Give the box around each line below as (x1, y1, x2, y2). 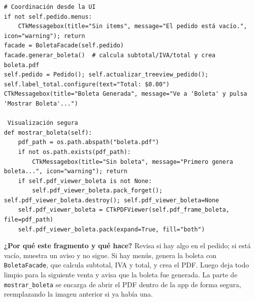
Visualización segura (7, 119, 78, 127)
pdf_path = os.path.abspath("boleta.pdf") (18, 139, 159, 146)
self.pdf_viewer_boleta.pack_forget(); (32, 187, 163, 194)
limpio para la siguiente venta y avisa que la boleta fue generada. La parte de (4, 269, 238, 280)
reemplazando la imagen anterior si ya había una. (4, 289, 153, 299)
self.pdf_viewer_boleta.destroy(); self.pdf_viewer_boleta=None (4, 196, 219, 204)
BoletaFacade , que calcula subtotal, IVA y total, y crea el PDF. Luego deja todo (4, 260, 249, 270)
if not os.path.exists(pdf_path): (18, 148, 131, 155)
